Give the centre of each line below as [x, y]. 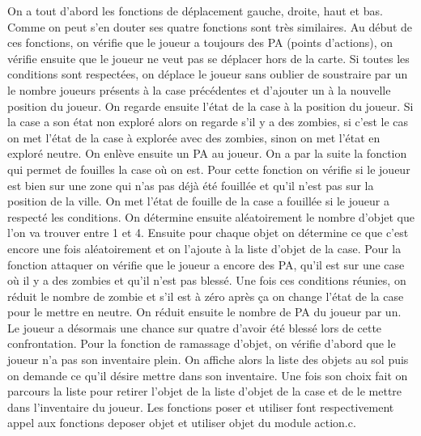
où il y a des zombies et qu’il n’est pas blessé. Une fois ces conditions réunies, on [207, 280]
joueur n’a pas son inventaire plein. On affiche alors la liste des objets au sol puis [208, 360]
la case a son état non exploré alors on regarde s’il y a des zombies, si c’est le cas [208, 122]
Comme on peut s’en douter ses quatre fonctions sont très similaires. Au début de [210, 26]
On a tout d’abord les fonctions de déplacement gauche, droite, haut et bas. [195, 11]
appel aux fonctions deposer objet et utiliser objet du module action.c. [182, 423]
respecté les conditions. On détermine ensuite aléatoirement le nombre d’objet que [211, 216]
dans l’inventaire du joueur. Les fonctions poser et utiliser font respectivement [201, 406]
